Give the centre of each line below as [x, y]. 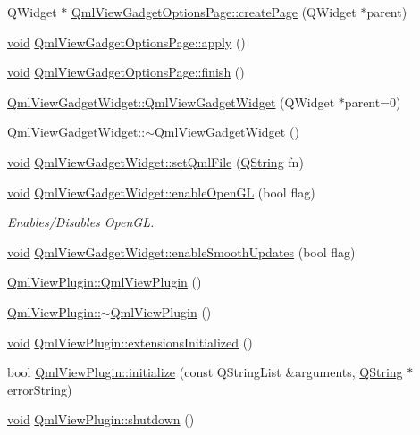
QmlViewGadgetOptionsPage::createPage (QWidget [214, 12]
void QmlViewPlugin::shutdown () [101, 419]
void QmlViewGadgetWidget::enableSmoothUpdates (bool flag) [181, 251]
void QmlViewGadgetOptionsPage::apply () [126, 42]
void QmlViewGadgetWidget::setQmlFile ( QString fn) [155, 161]
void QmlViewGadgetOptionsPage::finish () [126, 72]
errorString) [40, 389]
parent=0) [373, 101]
